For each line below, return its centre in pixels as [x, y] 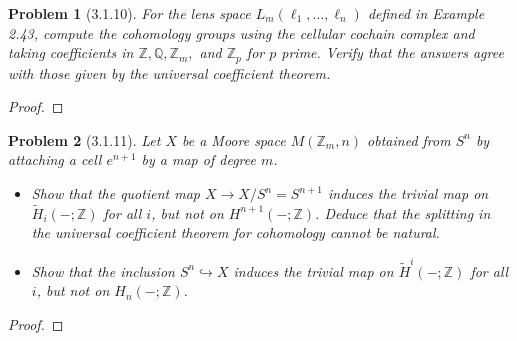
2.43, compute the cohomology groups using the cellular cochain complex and [241, 32]
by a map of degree [198, 159]
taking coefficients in [71, 52]
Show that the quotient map [115, 193]
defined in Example [426, 13]
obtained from [409, 139]
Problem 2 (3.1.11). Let [84, 139]
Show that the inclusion [103, 270]
